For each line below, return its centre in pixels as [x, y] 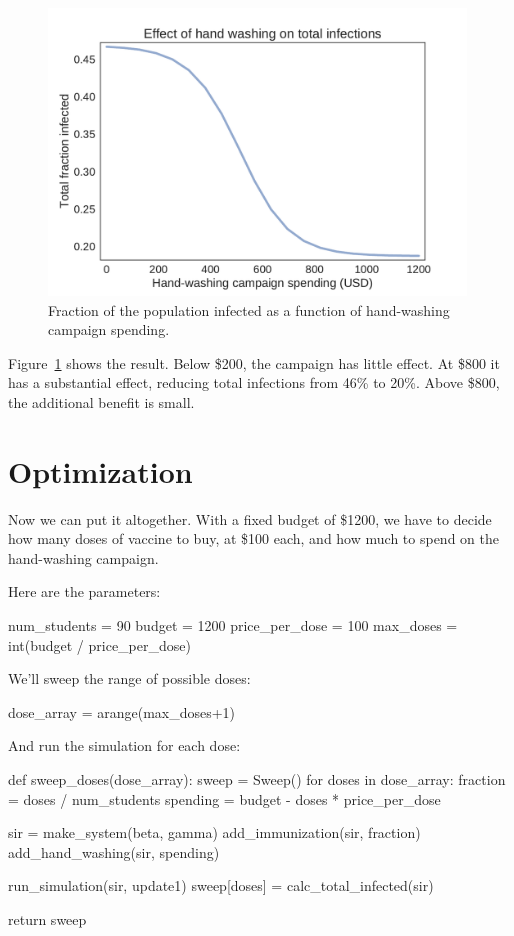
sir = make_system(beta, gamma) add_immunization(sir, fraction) [214, 832]
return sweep [47, 919]
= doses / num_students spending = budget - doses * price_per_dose [224, 798]
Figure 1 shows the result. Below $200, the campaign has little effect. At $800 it [254, 362]
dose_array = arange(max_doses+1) [122, 711]
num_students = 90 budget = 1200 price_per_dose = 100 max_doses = [233, 625]
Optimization [100, 470]
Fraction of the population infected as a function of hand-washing [249, 309]
